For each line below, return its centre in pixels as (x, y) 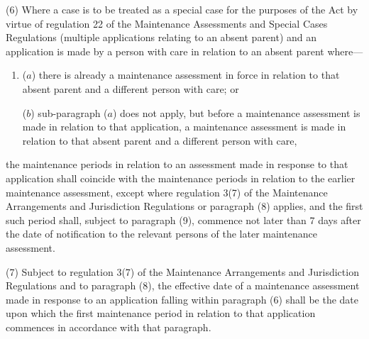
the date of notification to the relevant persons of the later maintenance (161, 234)
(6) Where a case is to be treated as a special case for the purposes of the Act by (182, 9)
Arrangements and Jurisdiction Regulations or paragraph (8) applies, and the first (184, 206)
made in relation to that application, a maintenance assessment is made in (184, 127)
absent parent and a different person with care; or (131, 88)
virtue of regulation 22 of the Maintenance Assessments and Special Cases (167, 23)
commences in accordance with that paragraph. (109, 327)
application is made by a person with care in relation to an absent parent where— (184, 51)
